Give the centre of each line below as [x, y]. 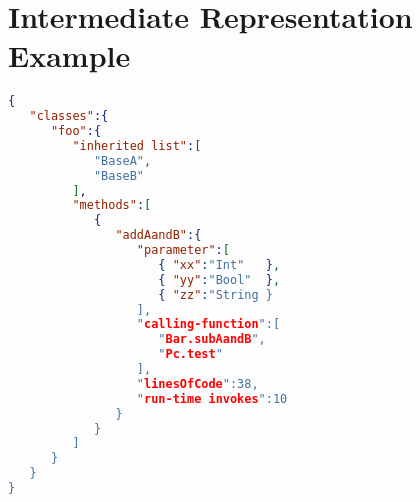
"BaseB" [119, 175]
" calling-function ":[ [208, 324]
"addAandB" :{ [158, 235]
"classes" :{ [69, 116]
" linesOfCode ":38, [197, 383]
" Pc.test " [190, 354]
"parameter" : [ [183, 250]
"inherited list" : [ [137, 145]
